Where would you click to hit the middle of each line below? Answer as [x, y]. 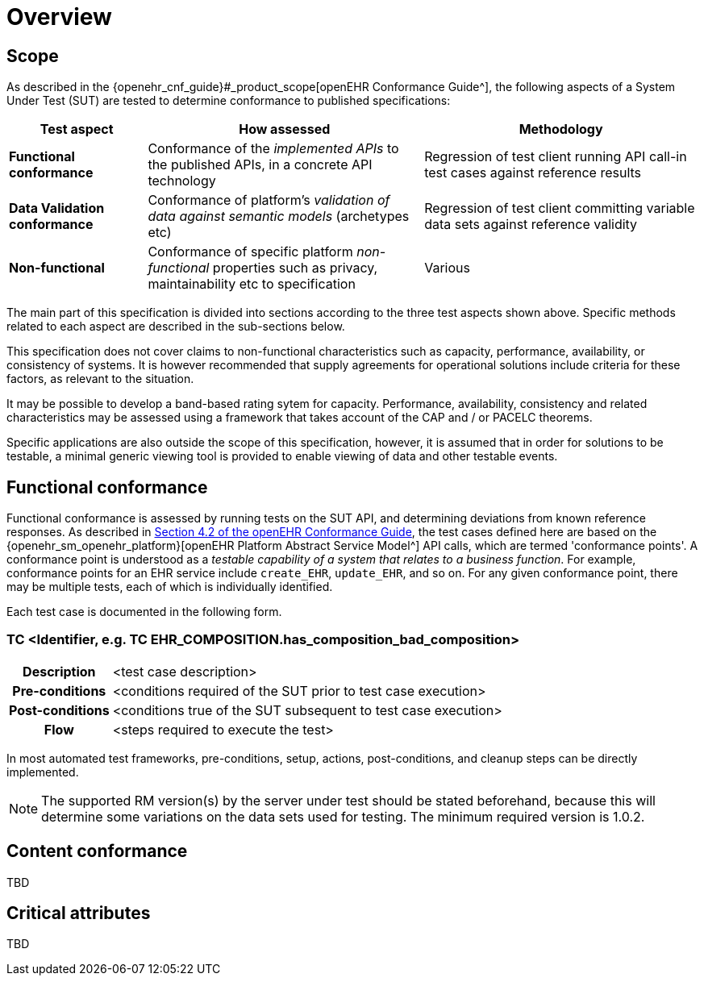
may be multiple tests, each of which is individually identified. [170, 587]
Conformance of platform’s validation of [269, 200]
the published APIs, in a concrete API [260, 165]
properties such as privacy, [295, 268]
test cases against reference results [533, 173]
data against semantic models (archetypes [279, 216]
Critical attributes [79, 913]
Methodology [561, 129]
